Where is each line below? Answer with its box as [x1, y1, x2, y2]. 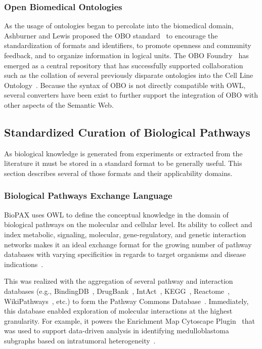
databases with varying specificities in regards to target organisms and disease [4, 249, 246, 259]
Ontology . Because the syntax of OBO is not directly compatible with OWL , [4, 79, 246, 90]
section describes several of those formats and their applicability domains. [4, 167, 233, 178]
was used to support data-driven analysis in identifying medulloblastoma [4, 325, 229, 336]
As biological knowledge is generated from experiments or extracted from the [4, 148, 243, 158]
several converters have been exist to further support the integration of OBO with [4, 90, 258, 100]
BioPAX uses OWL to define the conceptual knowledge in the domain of [4, 209, 229, 220]
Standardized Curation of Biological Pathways [4, 124, 250, 140]
